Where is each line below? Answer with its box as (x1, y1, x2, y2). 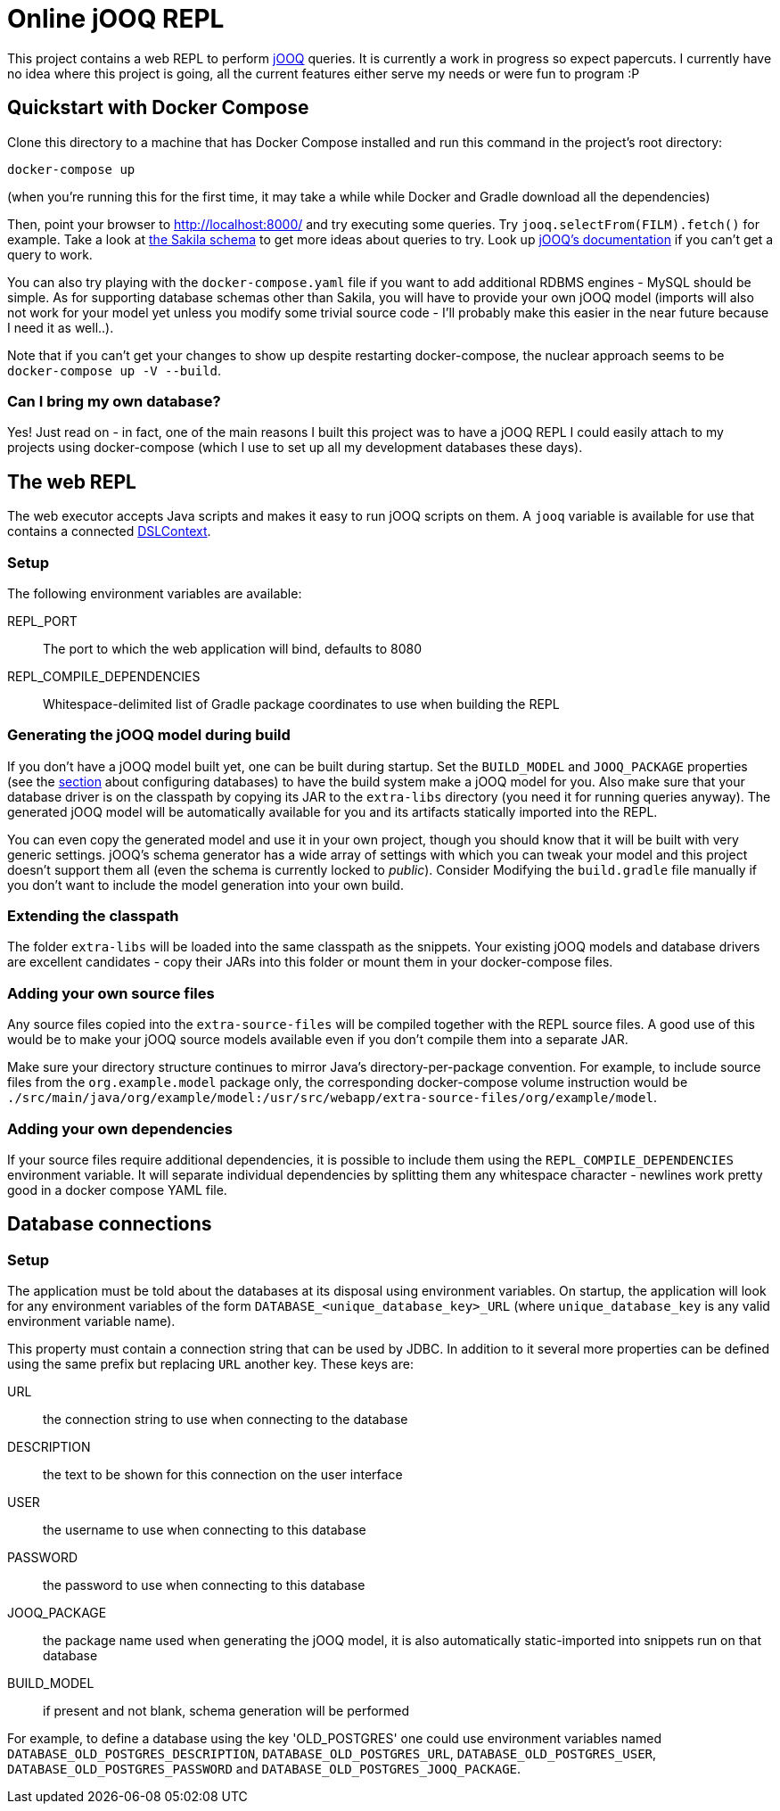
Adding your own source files (7, 984, 215, 1002)
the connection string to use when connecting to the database (43, 1412, 408, 1428)
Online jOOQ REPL (7, 4, 225, 34)
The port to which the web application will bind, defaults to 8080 (43, 640, 423, 656)
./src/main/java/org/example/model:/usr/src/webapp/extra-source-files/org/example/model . (7, 1090, 657, 1106)
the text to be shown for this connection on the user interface (43, 1467, 403, 1483)
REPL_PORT (7, 613, 78, 629)
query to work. (7, 246, 93, 262)
